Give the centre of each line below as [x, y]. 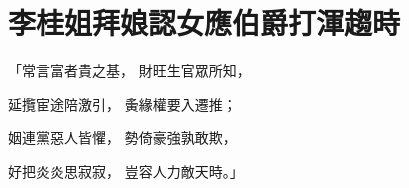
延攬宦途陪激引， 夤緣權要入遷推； [122, 103]
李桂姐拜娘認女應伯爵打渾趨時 [204, 22]
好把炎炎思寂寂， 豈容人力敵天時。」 [126, 170]
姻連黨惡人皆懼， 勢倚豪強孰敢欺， [122, 137]
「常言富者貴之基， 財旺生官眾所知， [129, 70]
